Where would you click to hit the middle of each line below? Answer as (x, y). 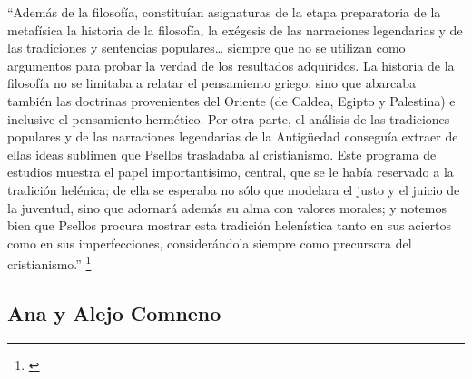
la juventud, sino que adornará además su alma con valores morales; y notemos (227, 207)
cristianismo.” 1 (49, 262)
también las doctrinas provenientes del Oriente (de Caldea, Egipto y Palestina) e (231, 100)
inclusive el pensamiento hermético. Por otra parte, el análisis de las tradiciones (229, 118)
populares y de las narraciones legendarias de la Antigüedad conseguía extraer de (233, 136)
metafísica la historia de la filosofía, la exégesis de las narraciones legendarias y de (235, 29)
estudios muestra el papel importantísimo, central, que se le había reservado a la (231, 172)
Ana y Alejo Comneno (114, 312)
